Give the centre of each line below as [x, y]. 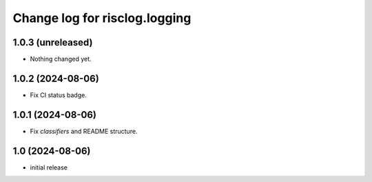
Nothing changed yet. [61, 59]
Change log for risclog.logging [102, 18]
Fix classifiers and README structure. [84, 131]
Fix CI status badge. [59, 95]
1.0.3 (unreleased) [53, 42]
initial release [49, 167]
